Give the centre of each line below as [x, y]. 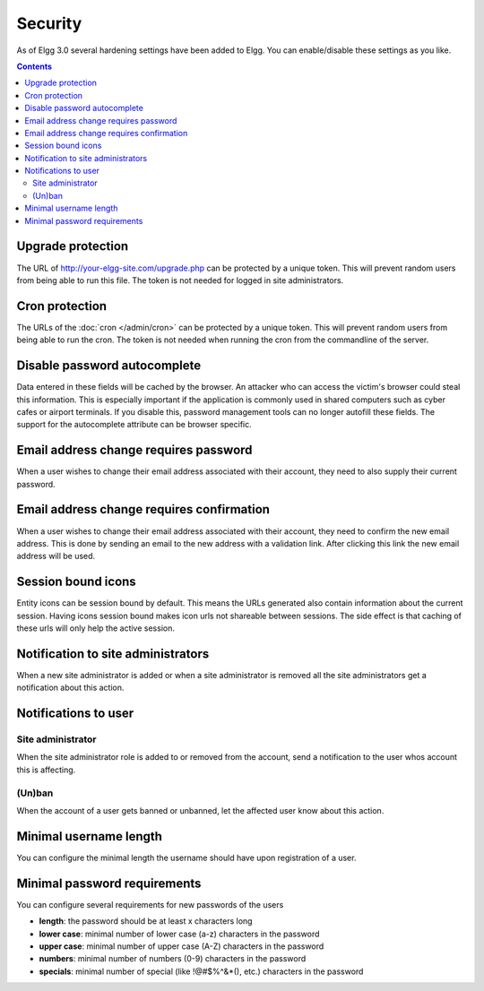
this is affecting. [46, 770]
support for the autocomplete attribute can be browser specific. [134, 425]
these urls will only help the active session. [95, 628]
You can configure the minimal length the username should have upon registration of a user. [186, 857]
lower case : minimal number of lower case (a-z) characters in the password [179, 934]
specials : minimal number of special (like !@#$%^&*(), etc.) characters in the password [201, 971]
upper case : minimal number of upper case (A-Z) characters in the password [181, 946]
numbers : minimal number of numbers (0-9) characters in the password [173, 959]
